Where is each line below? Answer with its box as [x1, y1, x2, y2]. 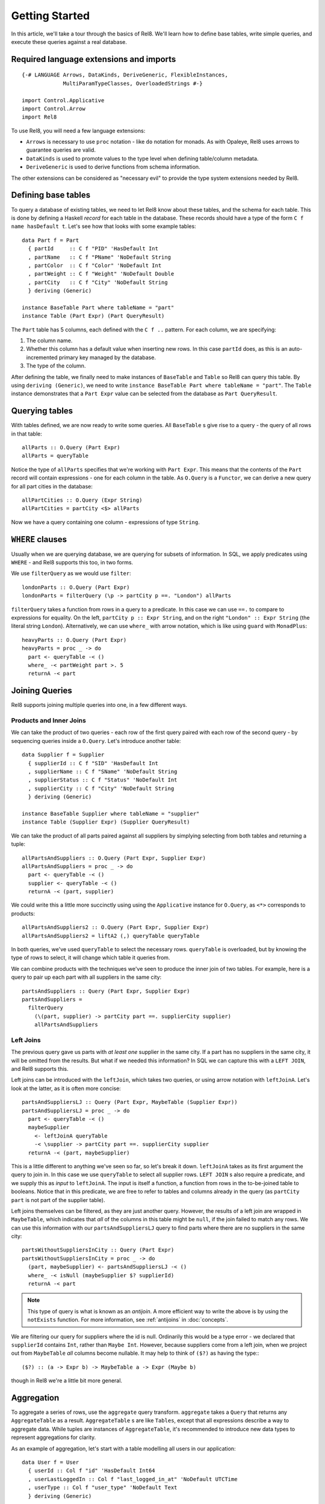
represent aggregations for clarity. [11, 1434, 96, 1441]
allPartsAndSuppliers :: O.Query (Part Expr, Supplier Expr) [22, 854, 206, 861]
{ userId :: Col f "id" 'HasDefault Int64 [28, 1467, 156, 1474]
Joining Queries [11, 686, 72, 696]
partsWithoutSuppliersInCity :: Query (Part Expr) [22, 1247, 175, 1254]
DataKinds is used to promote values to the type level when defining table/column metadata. [26, 155, 259, 162]
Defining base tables [11, 190, 91, 200]
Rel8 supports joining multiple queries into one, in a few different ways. [11, 701, 188, 709]
